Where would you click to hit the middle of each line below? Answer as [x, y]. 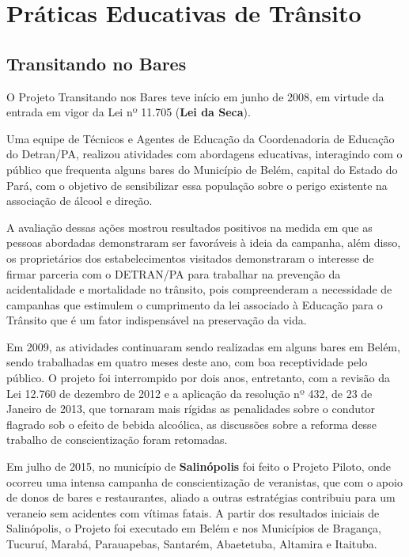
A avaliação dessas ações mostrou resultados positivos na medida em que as [189, 227]
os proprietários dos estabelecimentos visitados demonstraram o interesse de [190, 258]
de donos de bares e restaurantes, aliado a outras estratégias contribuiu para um [201, 497]
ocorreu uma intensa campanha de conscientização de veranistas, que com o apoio [204, 481]
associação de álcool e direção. [80, 201]
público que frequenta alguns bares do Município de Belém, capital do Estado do [202, 169]
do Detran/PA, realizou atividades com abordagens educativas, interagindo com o [204, 154]
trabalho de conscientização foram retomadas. [117, 440]
